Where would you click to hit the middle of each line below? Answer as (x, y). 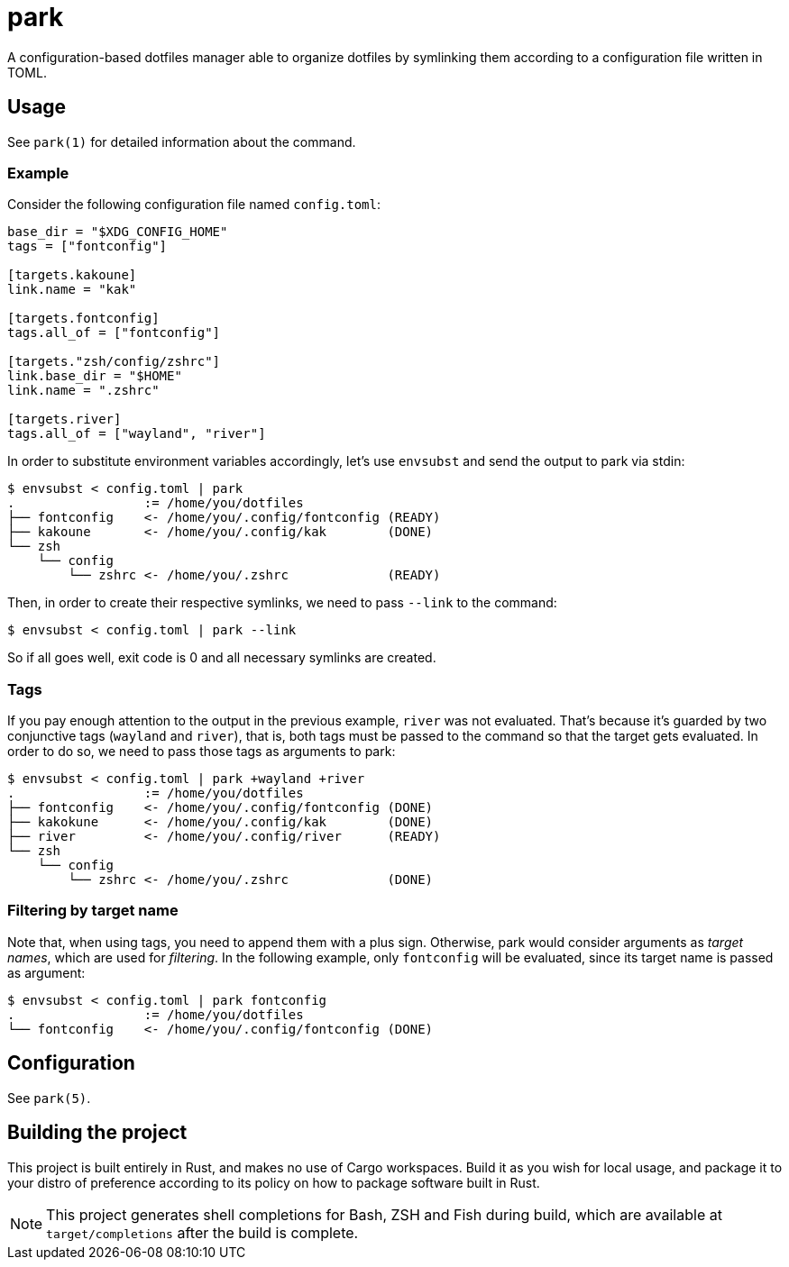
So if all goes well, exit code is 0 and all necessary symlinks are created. (222, 658)
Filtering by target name (93, 911)
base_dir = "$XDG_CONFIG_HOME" (118, 232)
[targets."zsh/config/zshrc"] (114, 362)
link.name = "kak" (72, 290)
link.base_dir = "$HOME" (95, 376)
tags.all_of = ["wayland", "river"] (137, 434)
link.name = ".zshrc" (83, 391)
